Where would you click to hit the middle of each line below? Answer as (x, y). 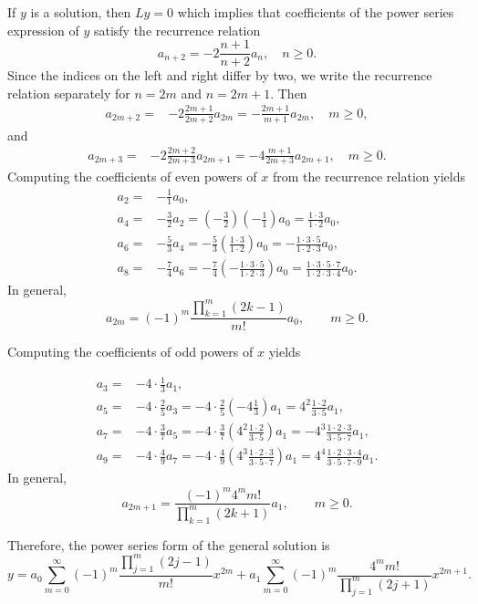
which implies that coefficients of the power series (316, 12)
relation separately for (69, 93)
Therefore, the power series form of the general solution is (169, 544)
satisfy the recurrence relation (177, 30)
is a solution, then (81, 12)
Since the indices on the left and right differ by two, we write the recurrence (220, 75)
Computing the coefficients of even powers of (132, 177)
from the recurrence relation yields (369, 177)
